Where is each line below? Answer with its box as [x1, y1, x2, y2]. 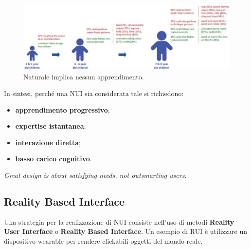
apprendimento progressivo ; [15, 104, 110, 115]
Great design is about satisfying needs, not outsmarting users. [4, 170, 187, 180]
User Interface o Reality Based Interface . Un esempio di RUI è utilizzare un [4, 226, 248, 236]
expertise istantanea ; [15, 121, 86, 131]
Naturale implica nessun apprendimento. [23, 72, 144, 82]
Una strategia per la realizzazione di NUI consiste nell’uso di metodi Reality [4, 216, 234, 227]
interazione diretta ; [15, 137, 81, 147]
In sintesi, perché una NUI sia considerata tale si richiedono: [4, 88, 184, 98]
